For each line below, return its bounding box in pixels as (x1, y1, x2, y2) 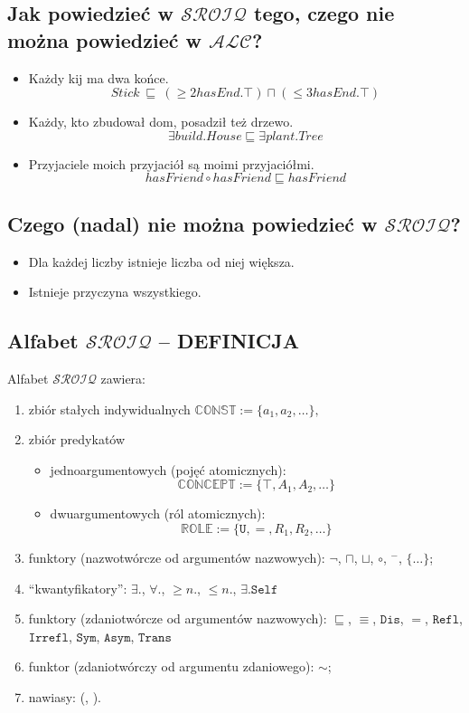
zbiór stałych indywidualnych (28, 399, 191, 418)
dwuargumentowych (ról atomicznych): (50, 504, 266, 523)
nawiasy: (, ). (28, 687, 101, 706)
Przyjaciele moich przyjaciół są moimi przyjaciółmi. (28, 154, 314, 173)
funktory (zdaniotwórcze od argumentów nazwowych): (28, 609, 327, 628)
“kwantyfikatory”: (28, 578, 127, 597)
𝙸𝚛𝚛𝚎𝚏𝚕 (28, 631, 69, 644)
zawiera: (100, 368, 145, 387)
